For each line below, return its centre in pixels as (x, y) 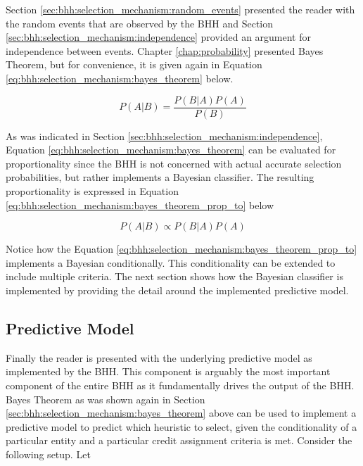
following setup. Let (48, 454)
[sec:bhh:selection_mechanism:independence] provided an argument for (158, 37)
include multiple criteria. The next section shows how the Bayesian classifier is (174, 276)
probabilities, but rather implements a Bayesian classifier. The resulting (160, 177)
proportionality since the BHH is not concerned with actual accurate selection (174, 163)
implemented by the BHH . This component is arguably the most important (168, 371)
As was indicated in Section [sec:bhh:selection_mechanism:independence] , (164, 136)
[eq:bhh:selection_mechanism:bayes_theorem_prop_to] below (140, 204)
